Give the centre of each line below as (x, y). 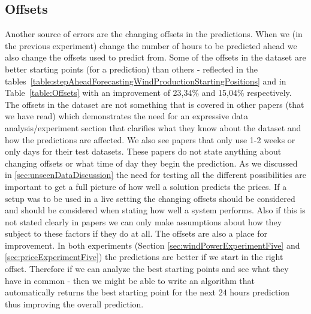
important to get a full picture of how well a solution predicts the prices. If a (146, 186)
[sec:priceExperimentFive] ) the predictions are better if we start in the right (144, 257)
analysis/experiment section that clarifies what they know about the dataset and (153, 127)
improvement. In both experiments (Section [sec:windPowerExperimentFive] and (153, 245)
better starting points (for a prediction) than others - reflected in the (132, 69)
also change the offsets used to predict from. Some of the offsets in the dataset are (155, 57)
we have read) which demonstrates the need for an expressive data (127, 116)
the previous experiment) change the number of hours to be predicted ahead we (151, 45)
